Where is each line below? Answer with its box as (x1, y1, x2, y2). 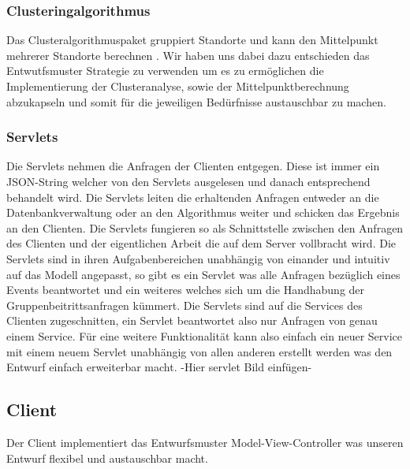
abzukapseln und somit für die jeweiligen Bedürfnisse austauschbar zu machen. (6, 93, 386, 110)
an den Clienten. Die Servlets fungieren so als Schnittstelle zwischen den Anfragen (6, 219, 404, 236)
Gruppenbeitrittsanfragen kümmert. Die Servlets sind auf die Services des (6, 296, 363, 313)
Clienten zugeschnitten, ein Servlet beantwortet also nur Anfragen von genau (6, 312, 378, 329)
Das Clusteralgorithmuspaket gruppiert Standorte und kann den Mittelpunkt (6, 32, 378, 48)
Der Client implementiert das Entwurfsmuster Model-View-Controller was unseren (6, 434, 404, 450)
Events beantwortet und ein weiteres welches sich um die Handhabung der (6, 281, 365, 298)
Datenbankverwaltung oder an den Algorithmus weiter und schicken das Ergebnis (6, 204, 400, 221)
